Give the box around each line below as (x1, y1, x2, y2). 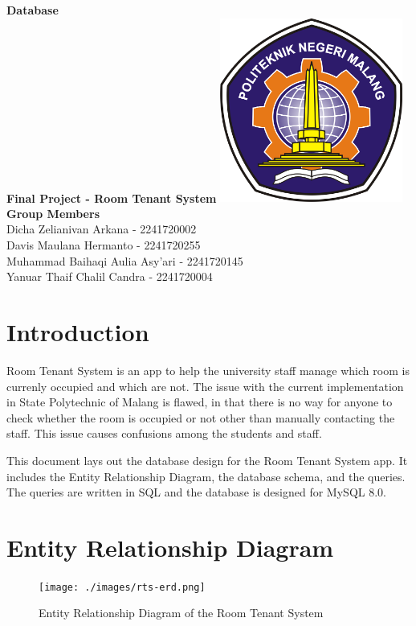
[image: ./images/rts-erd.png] (39, 581, 206, 593)
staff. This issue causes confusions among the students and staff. (6, 425, 322, 442)
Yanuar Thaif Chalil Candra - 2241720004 (6, 268, 213, 285)
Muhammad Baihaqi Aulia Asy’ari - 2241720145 (6, 252, 243, 269)
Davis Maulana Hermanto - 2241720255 (6, 237, 201, 253)
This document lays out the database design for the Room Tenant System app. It (6, 451, 408, 468)
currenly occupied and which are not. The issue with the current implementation (6, 377, 404, 394)
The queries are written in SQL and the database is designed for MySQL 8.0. (6, 484, 386, 500)
